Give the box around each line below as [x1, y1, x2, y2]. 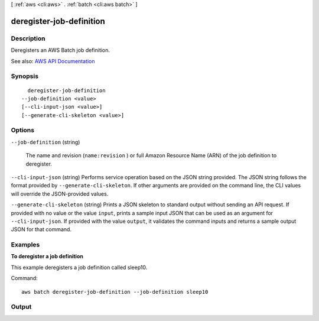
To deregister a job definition [11, 253, 84, 260]
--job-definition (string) [11, 138, 80, 145]
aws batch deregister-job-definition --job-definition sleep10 [21, 288, 209, 295]
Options [11, 126, 35, 134]
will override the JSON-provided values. [11, 190, 109, 197]
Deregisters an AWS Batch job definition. [11, 47, 110, 54]
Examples [11, 241, 40, 249]
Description [11, 34, 45, 43]
